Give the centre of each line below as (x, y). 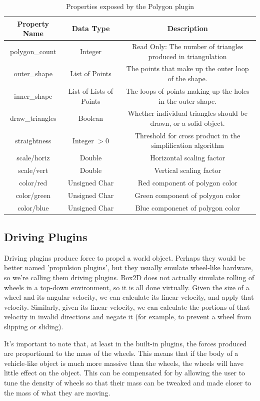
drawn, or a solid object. (187, 123)
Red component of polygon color (187, 182)
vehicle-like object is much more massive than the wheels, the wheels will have (124, 363)
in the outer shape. (187, 101)
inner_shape (33, 95)
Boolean (91, 118)
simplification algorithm (187, 145)
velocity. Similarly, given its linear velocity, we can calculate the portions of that (127, 307)
